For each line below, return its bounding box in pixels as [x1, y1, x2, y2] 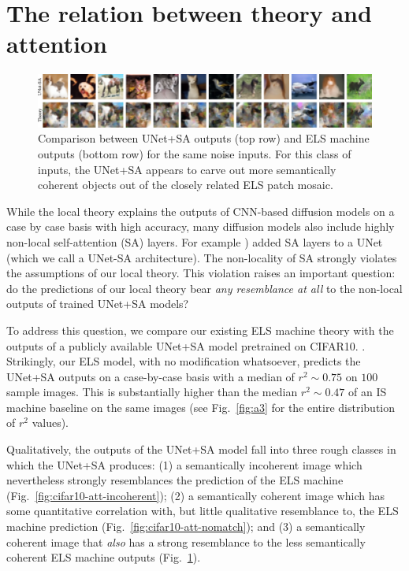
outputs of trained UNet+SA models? [6, 295, 189, 312]
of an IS [348, 384, 387, 400]
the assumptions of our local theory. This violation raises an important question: [6, 265, 396, 281]
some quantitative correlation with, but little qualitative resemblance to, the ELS [6, 502, 399, 519]
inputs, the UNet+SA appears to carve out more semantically [38, 161, 336, 177]
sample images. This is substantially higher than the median [6, 384, 298, 400]
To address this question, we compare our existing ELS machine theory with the [6, 321, 394, 338]
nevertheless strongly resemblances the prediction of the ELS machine [6, 472, 344, 488]
